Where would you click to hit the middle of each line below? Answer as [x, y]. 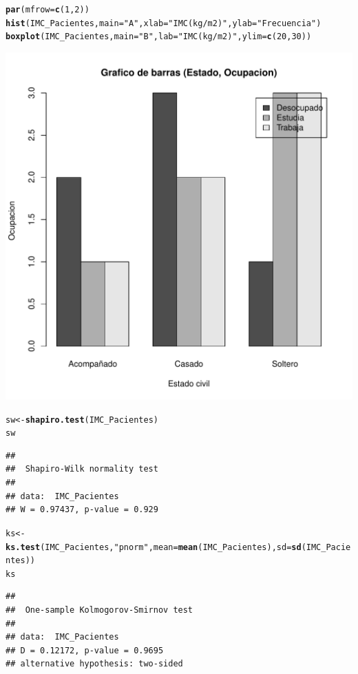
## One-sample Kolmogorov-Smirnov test [99, 610]
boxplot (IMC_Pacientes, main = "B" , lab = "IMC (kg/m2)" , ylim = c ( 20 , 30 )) [159, 37]
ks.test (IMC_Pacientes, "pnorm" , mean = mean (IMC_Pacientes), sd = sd [154, 547]
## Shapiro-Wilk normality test [82, 469]
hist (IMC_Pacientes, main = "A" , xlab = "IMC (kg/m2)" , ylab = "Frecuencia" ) [164, 23]
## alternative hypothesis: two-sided [94, 664]
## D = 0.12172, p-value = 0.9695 [85, 650]
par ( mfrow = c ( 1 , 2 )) [48, 10]
